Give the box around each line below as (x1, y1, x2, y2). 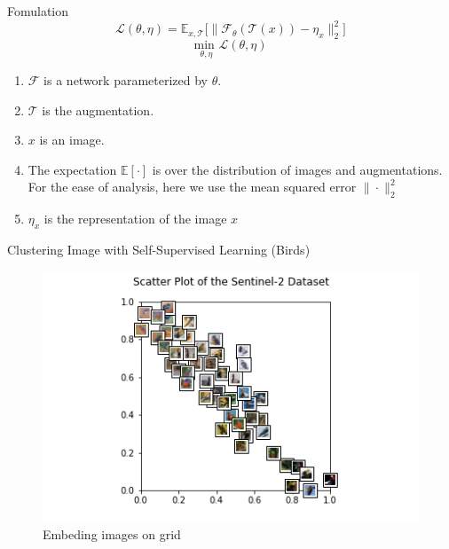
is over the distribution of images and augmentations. (152, 160, 443, 178)
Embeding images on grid (43, 524, 181, 543)
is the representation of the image (43, 209, 227, 228)
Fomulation (7, 2, 69, 20)
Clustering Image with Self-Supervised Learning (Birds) (7, 240, 311, 259)
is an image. (39, 130, 105, 149)
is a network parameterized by (43, 71, 209, 90)
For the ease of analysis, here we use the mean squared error (28, 177, 357, 196)
